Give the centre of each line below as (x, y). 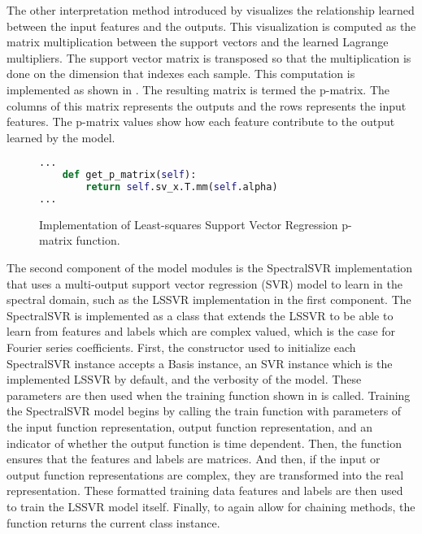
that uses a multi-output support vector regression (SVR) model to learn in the (204, 283)
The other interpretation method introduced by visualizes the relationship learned (211, 10)
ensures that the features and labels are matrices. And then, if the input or (194, 459)
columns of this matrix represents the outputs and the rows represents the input (207, 105)
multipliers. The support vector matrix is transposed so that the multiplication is (209, 57)
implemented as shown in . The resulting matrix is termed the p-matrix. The (198, 89)
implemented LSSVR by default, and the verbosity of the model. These (184, 379)
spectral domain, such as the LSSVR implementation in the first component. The (209, 300)
